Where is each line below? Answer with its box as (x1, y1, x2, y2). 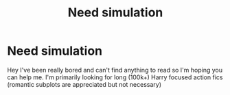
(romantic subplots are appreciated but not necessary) (7, 80, 162, 88)
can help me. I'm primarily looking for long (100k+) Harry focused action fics (7, 73, 223, 81)
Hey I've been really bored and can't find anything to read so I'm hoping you (7, 66, 223, 74)
